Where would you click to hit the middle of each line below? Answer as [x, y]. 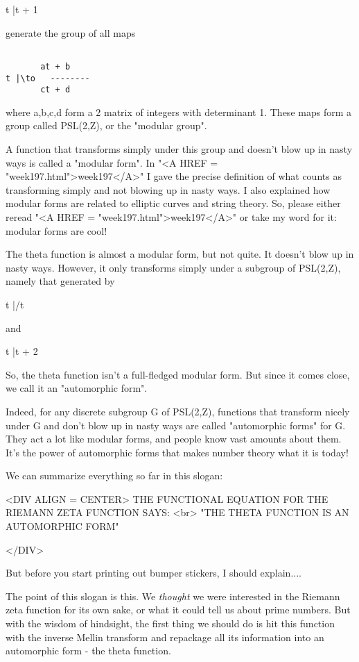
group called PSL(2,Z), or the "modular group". [106, 125]
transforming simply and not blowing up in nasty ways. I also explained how [168, 189]
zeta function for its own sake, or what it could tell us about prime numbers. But [178, 610]
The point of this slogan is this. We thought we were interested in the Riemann [173, 596]
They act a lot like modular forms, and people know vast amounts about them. [174, 439]
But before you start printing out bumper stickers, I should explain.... [154, 573]
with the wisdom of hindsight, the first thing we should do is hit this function [170, 623]
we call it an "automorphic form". [77, 388]
